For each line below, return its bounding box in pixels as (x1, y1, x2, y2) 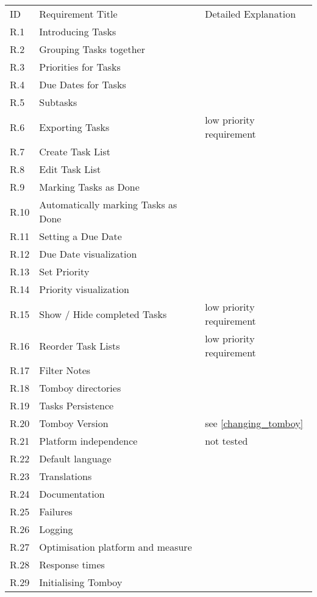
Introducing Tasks (39, 24, 116, 38)
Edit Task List (39, 162, 101, 176)
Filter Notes (39, 363, 91, 377)
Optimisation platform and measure (39, 540, 192, 554)
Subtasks (39, 95, 77, 109)
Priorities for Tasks (39, 60, 121, 74)
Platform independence (39, 434, 138, 448)
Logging (39, 522, 73, 536)
